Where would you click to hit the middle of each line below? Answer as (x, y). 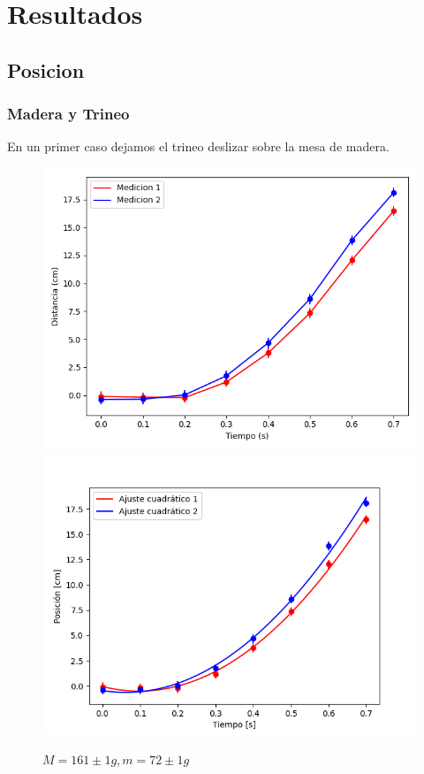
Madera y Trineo (68, 114)
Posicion (46, 69)
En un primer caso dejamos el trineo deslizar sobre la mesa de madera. (198, 146)
